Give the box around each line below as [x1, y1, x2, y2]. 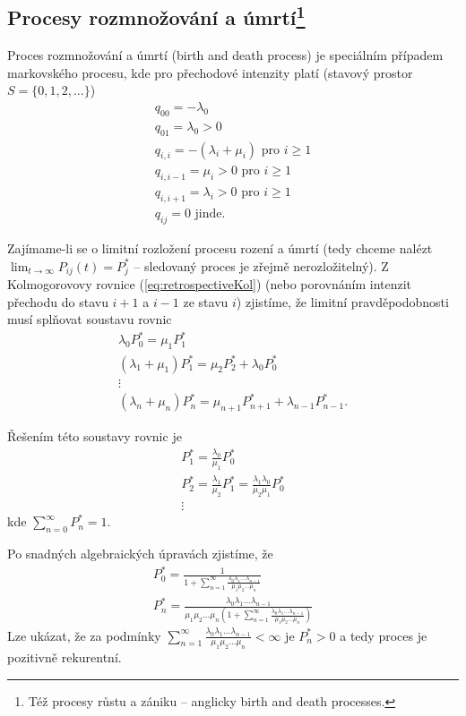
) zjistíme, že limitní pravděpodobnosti [236, 292, 449, 311]
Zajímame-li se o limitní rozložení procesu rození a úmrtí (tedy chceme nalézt [7, 238, 433, 257]
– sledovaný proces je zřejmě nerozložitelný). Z [134, 256, 389, 275]
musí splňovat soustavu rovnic [7, 310, 172, 328]
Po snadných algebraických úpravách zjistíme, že [7, 544, 273, 563]
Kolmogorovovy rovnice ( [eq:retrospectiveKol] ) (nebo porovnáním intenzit [7, 275, 412, 293]
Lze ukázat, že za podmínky [7, 626, 161, 644]
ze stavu [183, 292, 229, 311]
